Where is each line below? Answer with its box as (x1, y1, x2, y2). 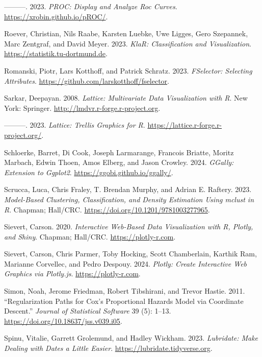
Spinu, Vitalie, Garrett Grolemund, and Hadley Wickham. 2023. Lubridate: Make (4, 332, 258, 343)
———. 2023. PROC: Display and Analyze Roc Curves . (4, 1, 177, 11)
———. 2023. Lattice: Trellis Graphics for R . (4, 120, 145, 130)
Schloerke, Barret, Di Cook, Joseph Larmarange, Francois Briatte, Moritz (4, 147, 234, 157)
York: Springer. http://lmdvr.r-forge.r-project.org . (4, 102, 161, 113)
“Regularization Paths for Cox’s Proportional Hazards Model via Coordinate (4, 295, 244, 306)
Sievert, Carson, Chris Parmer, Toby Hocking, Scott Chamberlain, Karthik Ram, (4, 248, 257, 259)
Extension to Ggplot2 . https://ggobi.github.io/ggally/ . (4, 166, 173, 177)
